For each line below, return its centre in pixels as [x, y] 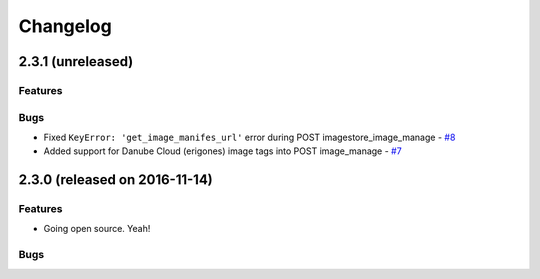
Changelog [65, 26]
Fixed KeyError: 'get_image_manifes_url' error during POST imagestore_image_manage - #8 [249, 137]
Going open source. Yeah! [97, 229]
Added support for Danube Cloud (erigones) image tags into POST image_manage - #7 [222, 151]
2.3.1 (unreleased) [76, 61]
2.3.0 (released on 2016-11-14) [116, 180]
